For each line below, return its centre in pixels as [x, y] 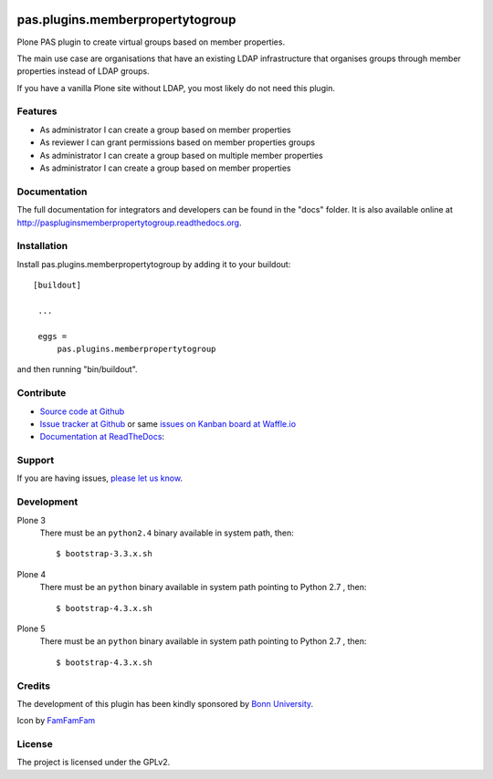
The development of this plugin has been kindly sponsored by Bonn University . [165, 703]
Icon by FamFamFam [56, 721]
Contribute [42, 393]
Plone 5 [31, 628]
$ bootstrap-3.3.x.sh [104, 554]
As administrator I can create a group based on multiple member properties [181, 155]
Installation [42, 246]
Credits [33, 686]
